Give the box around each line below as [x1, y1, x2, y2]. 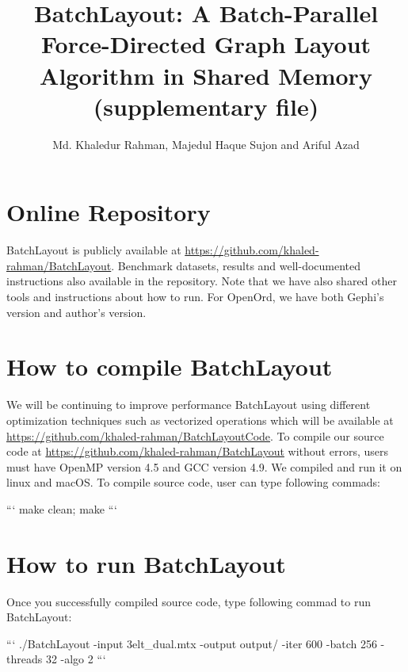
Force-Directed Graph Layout [40, 28, 372, 60]
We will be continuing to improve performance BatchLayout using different [6, 396, 371, 413]
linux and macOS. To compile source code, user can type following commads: [6, 474, 381, 491]
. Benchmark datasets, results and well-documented [111, 257, 361, 273]
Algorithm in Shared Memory [40, 59, 372, 91]
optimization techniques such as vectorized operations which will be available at [6, 411, 394, 428]
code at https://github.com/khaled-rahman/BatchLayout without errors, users [6, 443, 388, 460]
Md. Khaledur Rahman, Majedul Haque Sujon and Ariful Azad [52, 136, 360, 152]
